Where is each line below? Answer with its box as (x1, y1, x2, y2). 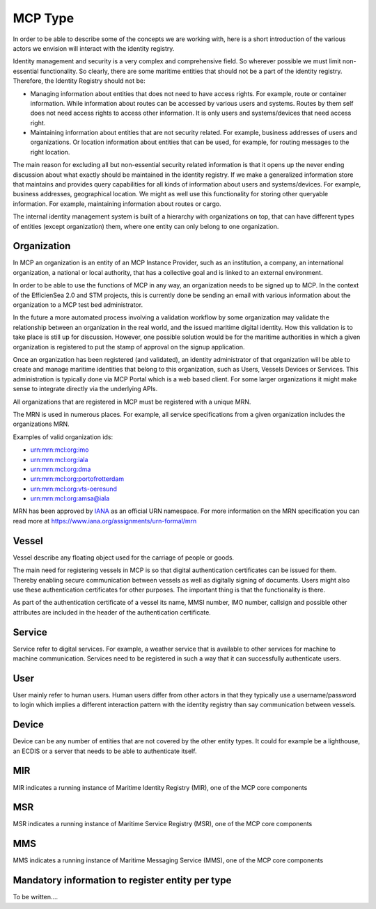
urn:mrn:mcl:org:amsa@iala (30, 494, 110, 503)
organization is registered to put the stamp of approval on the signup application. (13, 342, 245, 351)
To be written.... (13, 893, 58, 901)
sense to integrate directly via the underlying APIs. (13, 385, 158, 393)
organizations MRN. (13, 420, 70, 428)
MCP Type (13, 10, 75, 26)
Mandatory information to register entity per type (13, 874, 232, 887)
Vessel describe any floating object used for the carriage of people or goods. (13, 553, 235, 562)
